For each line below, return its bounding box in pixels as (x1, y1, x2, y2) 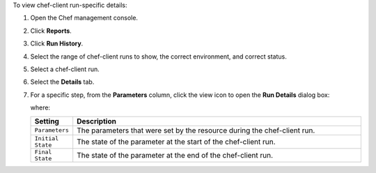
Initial (34, 135, 59, 142)
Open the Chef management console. (30, 14, 139, 22)
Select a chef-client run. (30, 65, 100, 73)
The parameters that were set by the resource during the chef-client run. (77, 126, 315, 135)
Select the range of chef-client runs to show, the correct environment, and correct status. (30, 52, 287, 61)
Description (77, 116, 116, 126)
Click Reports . (30, 27, 72, 35)
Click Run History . (30, 39, 84, 48)
